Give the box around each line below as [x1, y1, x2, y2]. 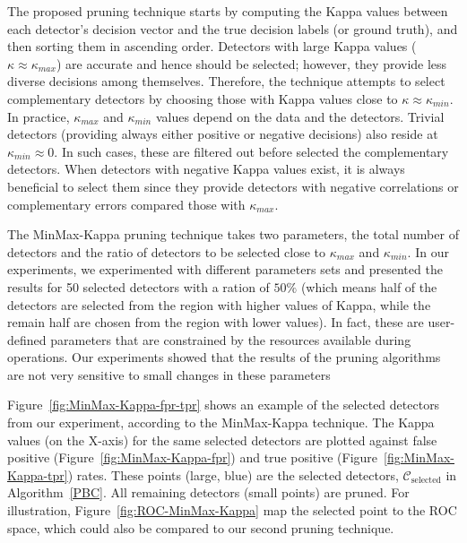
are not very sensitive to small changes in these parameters [7, 365, 331, 384]
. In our [407, 242, 449, 261]
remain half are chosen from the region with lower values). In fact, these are [7, 313, 424, 332]
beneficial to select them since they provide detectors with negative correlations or [7, 177, 459, 195]
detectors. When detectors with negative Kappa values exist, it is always [7, 159, 405, 178]
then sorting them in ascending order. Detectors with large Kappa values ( [7, 37, 417, 56]
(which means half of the [300, 277, 437, 296]
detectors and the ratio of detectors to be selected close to [7, 242, 326, 261]
